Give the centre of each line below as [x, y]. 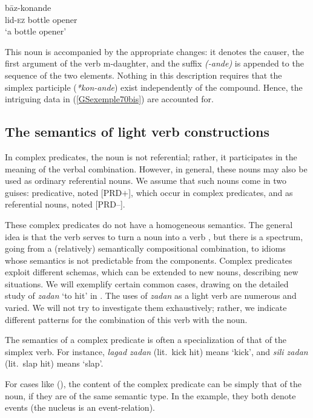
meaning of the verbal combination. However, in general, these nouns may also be [156, 168]
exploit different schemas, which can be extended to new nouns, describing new [152, 272]
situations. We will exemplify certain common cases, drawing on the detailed [147, 283]
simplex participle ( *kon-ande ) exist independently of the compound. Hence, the [154, 87]
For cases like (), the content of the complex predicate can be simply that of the [153, 384]
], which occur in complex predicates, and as [211, 192]
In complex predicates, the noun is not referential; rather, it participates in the [151, 156]
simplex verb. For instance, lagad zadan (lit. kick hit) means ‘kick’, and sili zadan [156, 351]
